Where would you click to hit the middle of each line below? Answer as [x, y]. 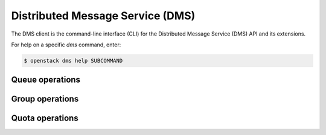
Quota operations [45, 118]
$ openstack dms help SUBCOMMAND [73, 61]
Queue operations [46, 80]
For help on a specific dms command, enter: [66, 45]
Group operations [45, 99]
